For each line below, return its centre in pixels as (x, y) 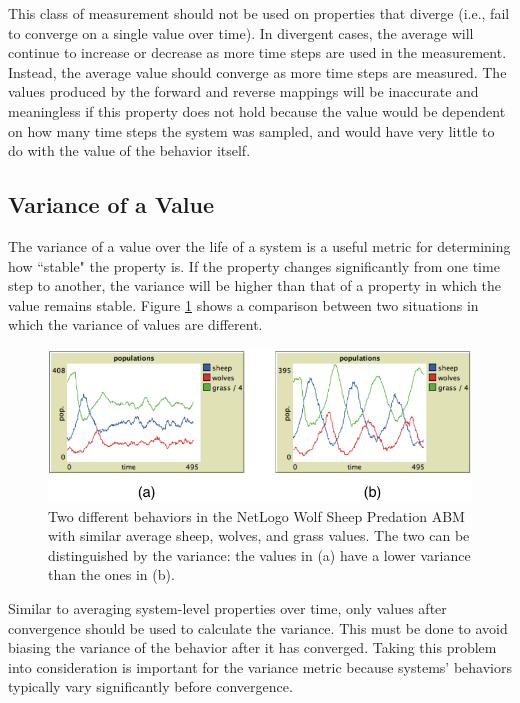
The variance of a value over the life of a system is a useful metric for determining (259, 245)
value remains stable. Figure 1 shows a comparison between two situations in (243, 304)
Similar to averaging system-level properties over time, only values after (227, 607)
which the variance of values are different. (135, 324)
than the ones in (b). (111, 574)
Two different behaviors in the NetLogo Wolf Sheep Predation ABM (256, 515)
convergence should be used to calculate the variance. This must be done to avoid (258, 627)
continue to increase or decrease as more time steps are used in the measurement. (257, 52)
